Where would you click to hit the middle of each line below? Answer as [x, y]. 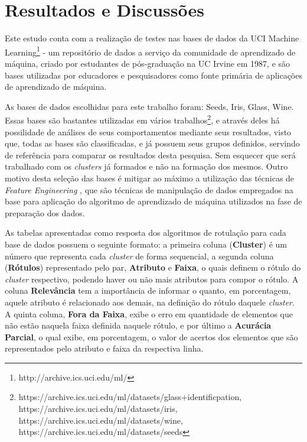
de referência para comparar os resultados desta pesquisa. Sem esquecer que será [150, 155]
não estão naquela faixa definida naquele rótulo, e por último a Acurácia [138, 325]
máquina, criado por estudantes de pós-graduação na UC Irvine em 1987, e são [148, 63]
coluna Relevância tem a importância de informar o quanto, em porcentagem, [148, 290]
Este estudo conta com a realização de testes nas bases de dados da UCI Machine [152, 38]
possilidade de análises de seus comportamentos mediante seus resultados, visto [148, 131]
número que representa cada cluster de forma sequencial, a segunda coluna [139, 256]
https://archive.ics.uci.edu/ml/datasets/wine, [101, 420]
